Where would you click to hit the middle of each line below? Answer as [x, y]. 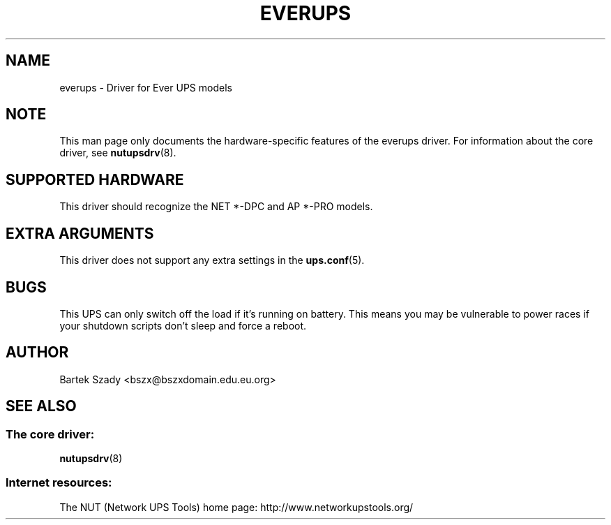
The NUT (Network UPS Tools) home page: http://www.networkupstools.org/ [236, 507]
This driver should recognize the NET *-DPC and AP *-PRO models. [216, 207]
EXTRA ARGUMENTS [80, 233]
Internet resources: [59, 483]
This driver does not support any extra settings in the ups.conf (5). [212, 260]
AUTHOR [37, 353]
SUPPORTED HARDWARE [95, 179]
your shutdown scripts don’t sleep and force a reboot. [183, 325]
